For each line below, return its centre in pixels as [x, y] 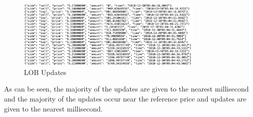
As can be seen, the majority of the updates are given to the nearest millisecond [126, 89]
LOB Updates [45, 72]
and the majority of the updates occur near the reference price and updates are [125, 98]
